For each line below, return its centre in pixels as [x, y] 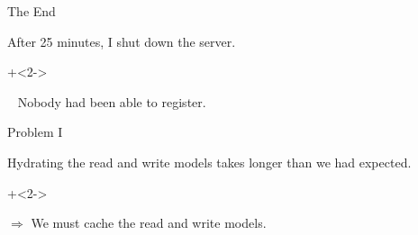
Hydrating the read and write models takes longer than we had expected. [209, 162]
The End [32, 11]
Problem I [35, 132]
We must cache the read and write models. [149, 223]
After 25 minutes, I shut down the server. [122, 41]
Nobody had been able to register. [112, 101]
